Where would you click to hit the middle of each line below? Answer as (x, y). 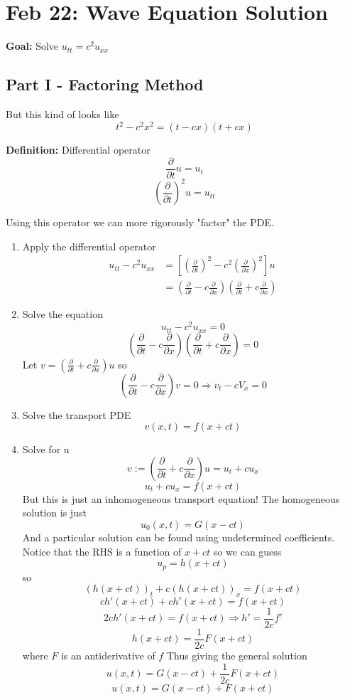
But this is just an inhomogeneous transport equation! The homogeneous (181, 498)
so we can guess (247, 551)
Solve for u (46, 449)
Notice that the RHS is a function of (102, 551)
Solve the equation (62, 314)
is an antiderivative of (108, 656)
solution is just (54, 513)
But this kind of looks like (62, 113)
